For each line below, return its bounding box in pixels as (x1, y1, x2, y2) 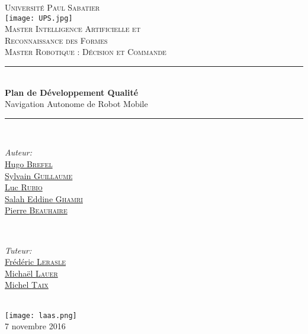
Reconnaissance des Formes (5, 34, 108, 46)
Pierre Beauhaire (5, 204, 68, 216)
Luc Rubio (5, 181, 43, 193)
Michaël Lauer (5, 267, 58, 279)
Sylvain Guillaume (5, 169, 73, 181)
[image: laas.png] (5, 311, 77, 320)
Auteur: (5, 146, 33, 158)
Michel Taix (5, 278, 49, 291)
